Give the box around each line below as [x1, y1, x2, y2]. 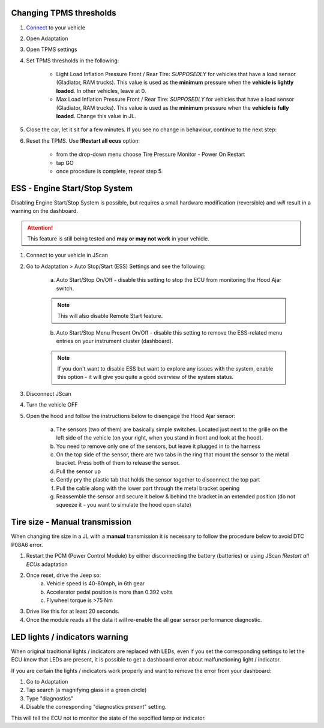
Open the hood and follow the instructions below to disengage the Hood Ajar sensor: [26, 412, 236, 419]
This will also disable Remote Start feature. [57, 312, 163, 320]
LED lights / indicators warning [11, 631, 128, 642]
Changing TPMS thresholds [11, 8, 116, 18]
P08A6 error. [11, 541, 43, 548]
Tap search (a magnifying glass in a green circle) [26, 687, 147, 694]
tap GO [56, 159, 74, 166]
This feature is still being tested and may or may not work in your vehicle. [27, 235, 209, 242]
